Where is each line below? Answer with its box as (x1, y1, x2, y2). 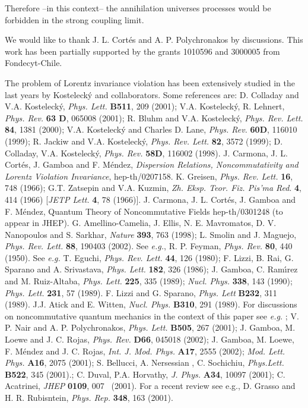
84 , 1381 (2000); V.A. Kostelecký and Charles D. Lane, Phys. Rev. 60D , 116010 (5, 123, 297, 136)
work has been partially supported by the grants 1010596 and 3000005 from (5, 45, 280, 57)
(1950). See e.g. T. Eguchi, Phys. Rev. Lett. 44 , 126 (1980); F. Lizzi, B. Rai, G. (5, 251, 294, 263)
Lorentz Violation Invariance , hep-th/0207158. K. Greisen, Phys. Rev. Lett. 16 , (5, 170, 293, 182)
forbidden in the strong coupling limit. (5, 13, 144, 26)
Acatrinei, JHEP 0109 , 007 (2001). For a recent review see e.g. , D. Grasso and (5, 379, 296, 392)
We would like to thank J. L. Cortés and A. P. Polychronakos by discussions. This (5, 33, 303, 46)
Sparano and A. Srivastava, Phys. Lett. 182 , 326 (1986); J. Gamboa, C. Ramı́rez (5, 263, 298, 275)
